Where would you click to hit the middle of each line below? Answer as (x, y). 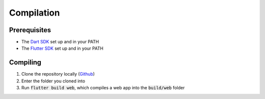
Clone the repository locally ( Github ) (58, 74)
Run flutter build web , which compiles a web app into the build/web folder (103, 88)
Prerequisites (30, 30)
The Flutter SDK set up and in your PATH (62, 48)
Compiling (25, 63)
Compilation (34, 13)
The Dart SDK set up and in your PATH (60, 42)
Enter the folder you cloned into (53, 81)
